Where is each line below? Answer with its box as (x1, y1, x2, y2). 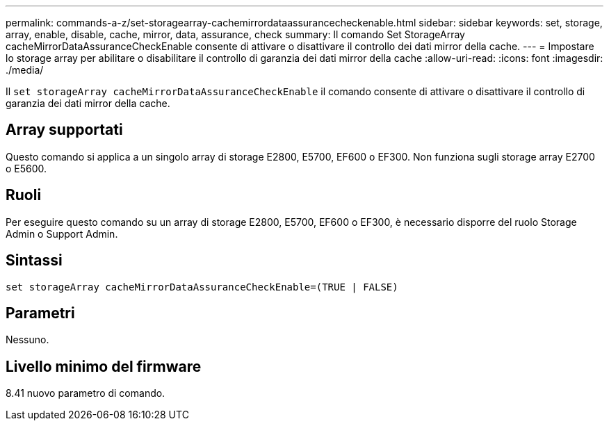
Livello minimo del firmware (6, 357, 202, 375)
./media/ (6, 64, 44, 76)
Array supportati (6, 121, 123, 139)
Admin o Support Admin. (6, 227, 118, 240)
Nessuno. (6, 334, 49, 346)
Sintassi (6, 252, 63, 270)
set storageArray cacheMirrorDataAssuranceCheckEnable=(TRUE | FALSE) (6, 281, 398, 293)
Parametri (6, 304, 75, 322)
